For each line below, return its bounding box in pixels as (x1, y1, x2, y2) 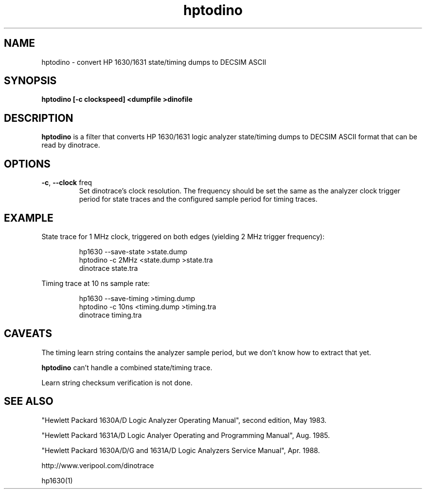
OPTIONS (4, 157, 51, 170)
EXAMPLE (4, 211, 53, 224)
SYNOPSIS (4, 75, 57, 87)
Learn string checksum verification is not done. (41, 378, 193, 387)
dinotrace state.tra (79, 264, 138, 272)
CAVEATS (4, 327, 52, 340)
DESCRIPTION (4, 112, 73, 124)
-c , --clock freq (41, 178, 92, 187)
